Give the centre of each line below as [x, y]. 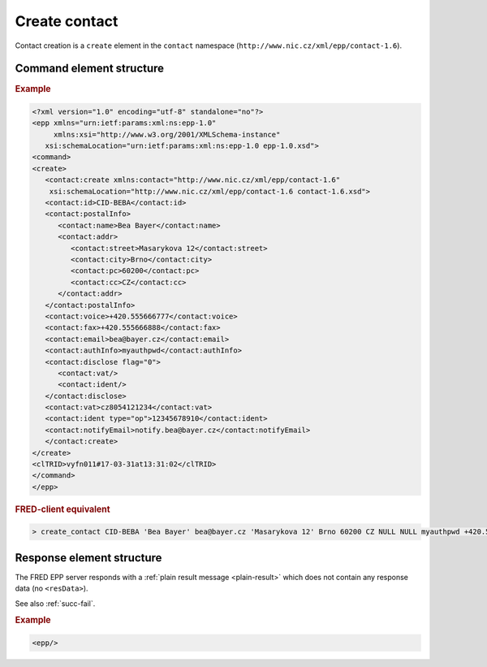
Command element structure [90, 69]
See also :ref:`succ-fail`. [55, 603]
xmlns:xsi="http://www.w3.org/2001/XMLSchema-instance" [167, 134]
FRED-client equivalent [62, 509]
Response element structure [88, 558]
